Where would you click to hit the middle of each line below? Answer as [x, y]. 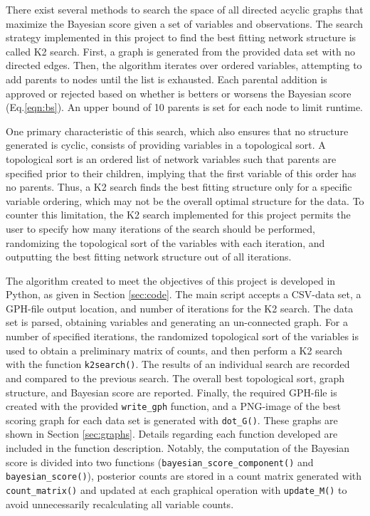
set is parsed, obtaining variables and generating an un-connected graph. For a [177, 322]
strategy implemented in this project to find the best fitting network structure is [181, 37]
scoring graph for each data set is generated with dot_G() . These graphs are [172, 420]
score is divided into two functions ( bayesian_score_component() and [160, 462]
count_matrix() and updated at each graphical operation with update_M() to [176, 489]
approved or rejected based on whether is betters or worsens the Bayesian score [179, 93]
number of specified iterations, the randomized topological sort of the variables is [183, 336]
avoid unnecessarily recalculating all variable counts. [120, 504]
